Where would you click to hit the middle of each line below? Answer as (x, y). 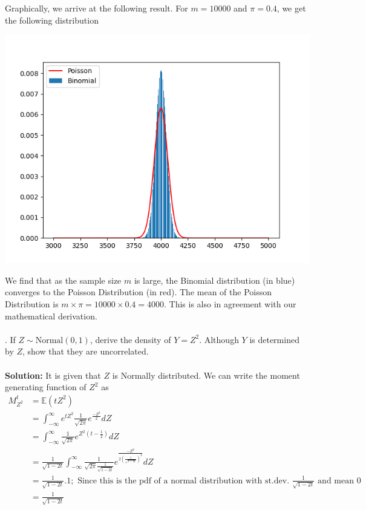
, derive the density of (130, 339)
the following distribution (52, 20)
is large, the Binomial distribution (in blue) (214, 280)
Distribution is (32, 303)
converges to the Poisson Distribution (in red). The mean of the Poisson (138, 292)
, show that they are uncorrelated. (86, 351)
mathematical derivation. (51, 315)
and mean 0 (339, 481)
